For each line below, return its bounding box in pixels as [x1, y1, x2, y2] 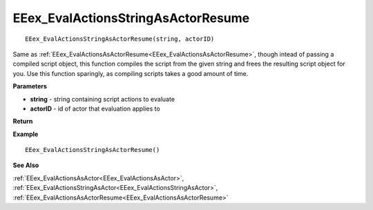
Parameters [12, 82, 48, 90]
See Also [12, 161, 39, 169]
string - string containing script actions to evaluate [30, 95, 175, 103]
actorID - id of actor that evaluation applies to [30, 104, 160, 113]
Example [12, 130, 39, 138]
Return [12, 117, 33, 126]
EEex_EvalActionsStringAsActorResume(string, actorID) [25, 35, 215, 43]
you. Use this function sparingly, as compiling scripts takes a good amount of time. [12, 69, 249, 77]
